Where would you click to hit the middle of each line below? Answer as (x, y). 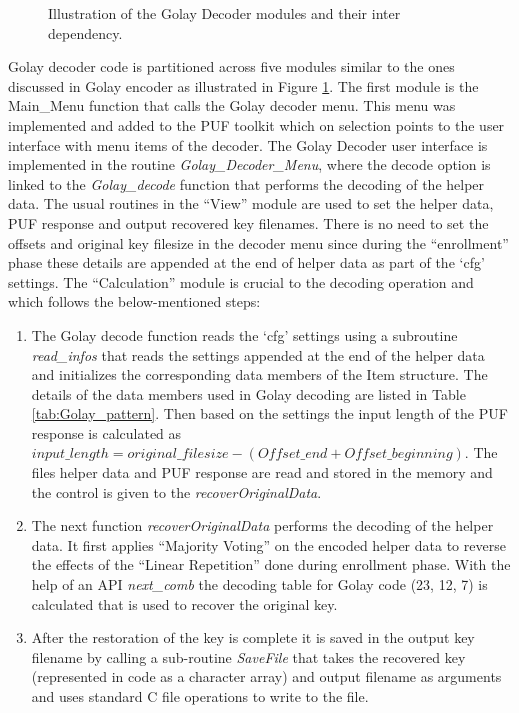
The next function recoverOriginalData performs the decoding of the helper (262, 525)
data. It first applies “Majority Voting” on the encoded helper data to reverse (268, 544)
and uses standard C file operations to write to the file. (200, 696)
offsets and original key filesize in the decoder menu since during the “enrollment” (258, 242)
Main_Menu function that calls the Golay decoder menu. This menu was (232, 105)
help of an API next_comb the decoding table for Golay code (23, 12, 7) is (259, 584)
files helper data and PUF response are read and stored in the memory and (262, 472)
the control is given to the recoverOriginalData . (176, 491)
